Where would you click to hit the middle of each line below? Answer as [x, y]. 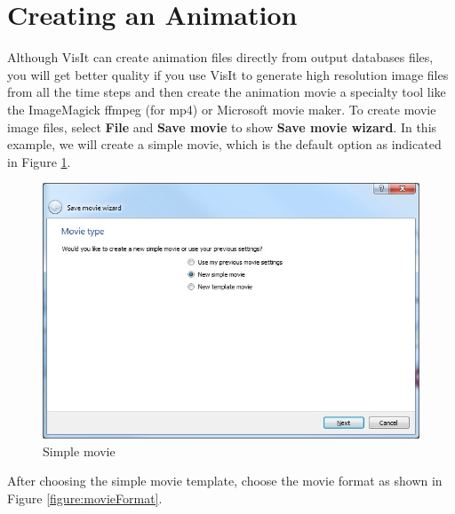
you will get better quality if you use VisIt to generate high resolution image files [228, 74]
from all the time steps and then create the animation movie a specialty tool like [227, 92]
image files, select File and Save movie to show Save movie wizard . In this [222, 127]
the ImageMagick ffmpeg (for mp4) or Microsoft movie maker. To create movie [222, 109]
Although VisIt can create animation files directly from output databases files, [220, 57]
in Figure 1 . [39, 161]
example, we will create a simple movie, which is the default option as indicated [224, 144]
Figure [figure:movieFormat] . [85, 498]
